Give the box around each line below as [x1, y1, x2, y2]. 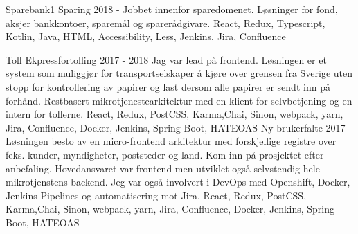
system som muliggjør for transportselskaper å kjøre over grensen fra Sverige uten [6, 66, 353, 80]
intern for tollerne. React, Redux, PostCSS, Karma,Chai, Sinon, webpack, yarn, [6, 107, 343, 121]
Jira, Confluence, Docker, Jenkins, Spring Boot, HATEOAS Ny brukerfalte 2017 [6, 120, 346, 134]
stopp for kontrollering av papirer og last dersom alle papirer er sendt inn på [6, 79, 330, 93]
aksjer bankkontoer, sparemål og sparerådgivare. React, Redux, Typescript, [6, 15, 325, 30]
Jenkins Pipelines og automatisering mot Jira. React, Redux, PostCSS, [6, 188, 307, 202]
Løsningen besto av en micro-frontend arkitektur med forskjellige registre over [6, 134, 337, 148]
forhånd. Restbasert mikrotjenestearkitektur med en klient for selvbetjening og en [6, 93, 352, 107]
